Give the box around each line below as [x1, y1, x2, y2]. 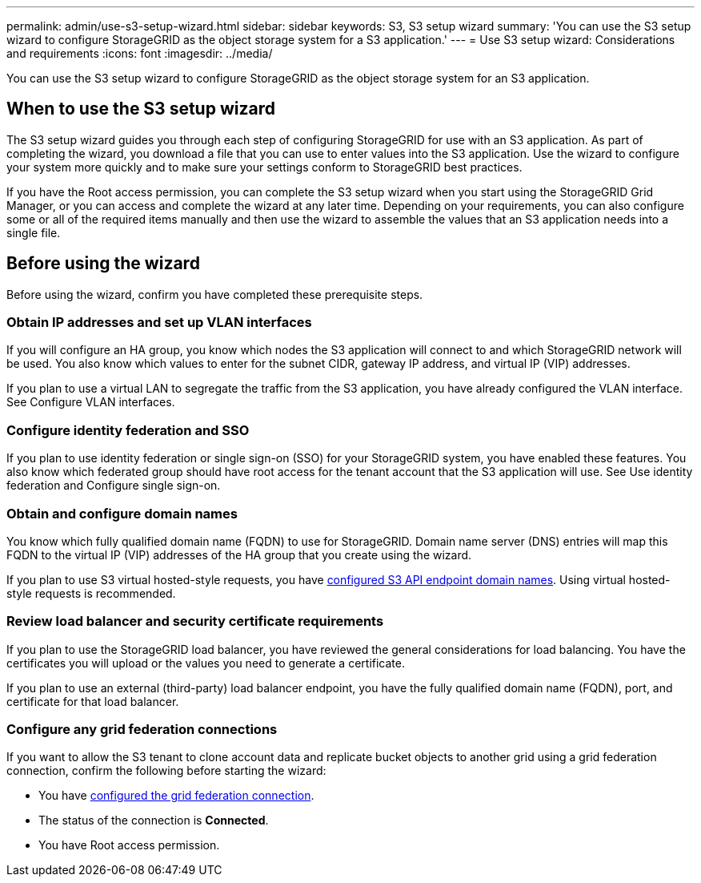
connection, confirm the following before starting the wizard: [6, 764, 326, 778]
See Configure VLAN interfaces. [6, 395, 175, 409]
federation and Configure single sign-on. [6, 478, 221, 493]
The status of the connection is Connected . [38, 813, 269, 828]
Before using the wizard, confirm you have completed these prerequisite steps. [6, 287, 423, 301]
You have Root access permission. [38, 838, 220, 853]
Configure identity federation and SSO [6, 421, 250, 438]
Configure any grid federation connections [6, 721, 278, 738]
